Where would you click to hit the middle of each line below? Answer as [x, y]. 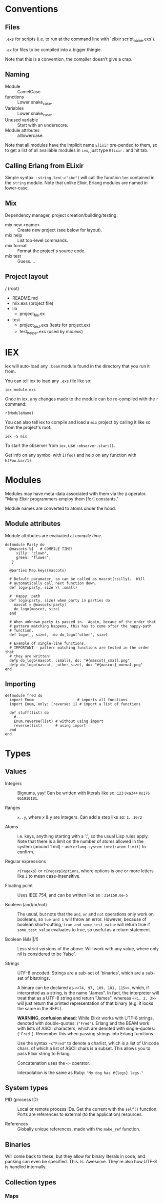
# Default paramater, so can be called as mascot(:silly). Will [77, 579]
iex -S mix [16, 436]
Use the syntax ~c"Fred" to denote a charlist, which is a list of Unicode [88, 1043]
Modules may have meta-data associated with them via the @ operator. [76, 494]
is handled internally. [26, 1167]
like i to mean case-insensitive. [49, 876]
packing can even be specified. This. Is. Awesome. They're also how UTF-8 [81, 1162]
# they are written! [30, 656]
